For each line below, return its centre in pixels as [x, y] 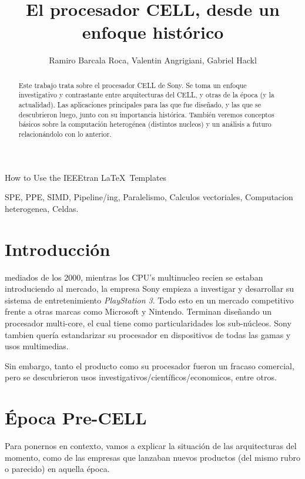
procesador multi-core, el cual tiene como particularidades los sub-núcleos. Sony [148, 323]
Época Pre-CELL [76, 418]
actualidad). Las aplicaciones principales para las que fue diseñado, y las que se [140, 105]
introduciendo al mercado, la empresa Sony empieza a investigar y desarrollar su [150, 289]
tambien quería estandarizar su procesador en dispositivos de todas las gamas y [148, 334]
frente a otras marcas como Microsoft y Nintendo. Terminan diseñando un [138, 311]
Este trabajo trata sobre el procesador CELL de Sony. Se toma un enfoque [133, 85]
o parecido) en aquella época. [57, 469]
